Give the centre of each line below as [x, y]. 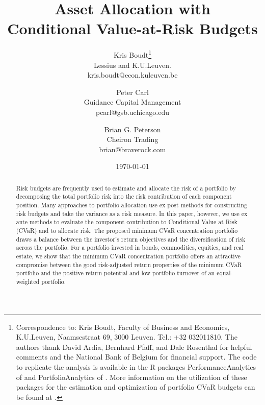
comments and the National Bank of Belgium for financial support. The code [136, 357]
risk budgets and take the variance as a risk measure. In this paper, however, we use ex [132, 213]
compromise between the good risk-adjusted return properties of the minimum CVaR [129, 264]
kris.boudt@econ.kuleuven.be [132, 75]
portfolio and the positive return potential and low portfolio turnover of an [115, 273]
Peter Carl [132, 92]
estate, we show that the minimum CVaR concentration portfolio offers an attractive [128, 256]
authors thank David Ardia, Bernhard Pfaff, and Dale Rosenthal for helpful [134, 347]
